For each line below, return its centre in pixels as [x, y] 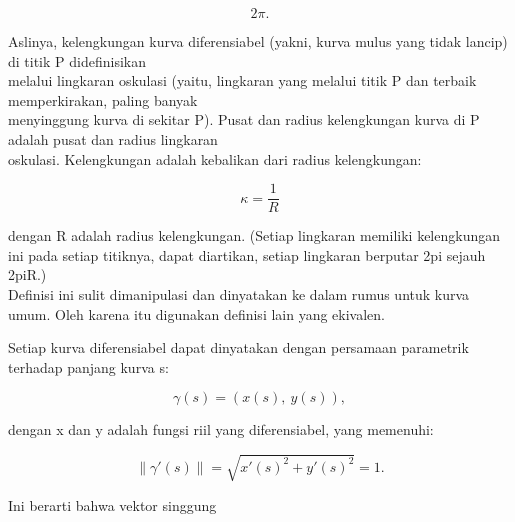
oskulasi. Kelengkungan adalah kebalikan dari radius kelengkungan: [215, 158]
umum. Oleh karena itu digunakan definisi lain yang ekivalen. [197, 313]
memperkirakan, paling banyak [103, 99]
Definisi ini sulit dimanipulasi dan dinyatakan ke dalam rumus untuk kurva [239, 294]
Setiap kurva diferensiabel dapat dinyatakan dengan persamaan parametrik [238, 347]
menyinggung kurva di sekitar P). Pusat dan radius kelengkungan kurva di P [244, 119]
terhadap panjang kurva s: [88, 366]
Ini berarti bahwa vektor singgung [112, 504]
